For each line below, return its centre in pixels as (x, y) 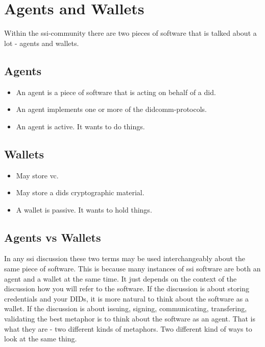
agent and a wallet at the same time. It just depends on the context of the (121, 278)
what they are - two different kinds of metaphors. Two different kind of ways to (128, 328)
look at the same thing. (41, 339)
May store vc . (37, 175)
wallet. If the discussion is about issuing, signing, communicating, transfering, (126, 308)
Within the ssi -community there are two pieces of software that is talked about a (130, 33)
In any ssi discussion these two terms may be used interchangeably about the (125, 258)
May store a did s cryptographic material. (80, 192)
